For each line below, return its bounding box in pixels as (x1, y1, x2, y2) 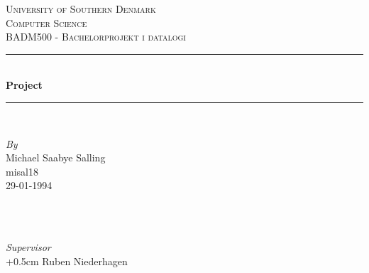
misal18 (6, 164, 38, 178)
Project (6, 77, 43, 92)
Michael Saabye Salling (6, 150, 106, 165)
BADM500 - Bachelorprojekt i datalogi (6, 29, 186, 44)
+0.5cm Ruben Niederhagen (6, 253, 128, 268)
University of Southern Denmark (6, 1, 156, 16)
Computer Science (6, 15, 87, 30)
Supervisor (6, 240, 51, 255)
